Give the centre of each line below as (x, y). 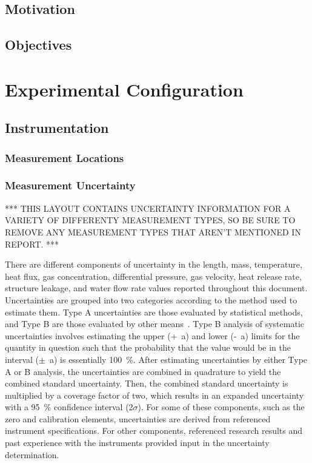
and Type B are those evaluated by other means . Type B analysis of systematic (154, 324)
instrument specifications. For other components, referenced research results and (154, 431)
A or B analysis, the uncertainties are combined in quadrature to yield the (143, 371)
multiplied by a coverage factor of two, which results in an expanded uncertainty (154, 395)
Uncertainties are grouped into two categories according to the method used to (151, 299)
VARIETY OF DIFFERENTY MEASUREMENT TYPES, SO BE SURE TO (150, 220)
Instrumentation (57, 128)
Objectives (38, 45)
